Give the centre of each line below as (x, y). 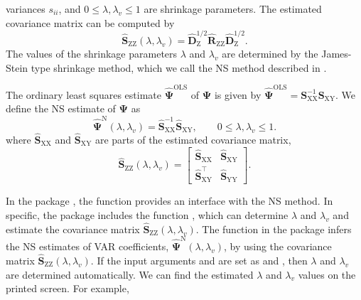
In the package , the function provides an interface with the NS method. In (169, 201)
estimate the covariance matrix (73, 229)
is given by (238, 94)
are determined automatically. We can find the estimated (130, 274)
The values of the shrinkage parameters (92, 53)
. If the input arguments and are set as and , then (199, 260)
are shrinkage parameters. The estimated (233, 9)
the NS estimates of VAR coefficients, (87, 246)
